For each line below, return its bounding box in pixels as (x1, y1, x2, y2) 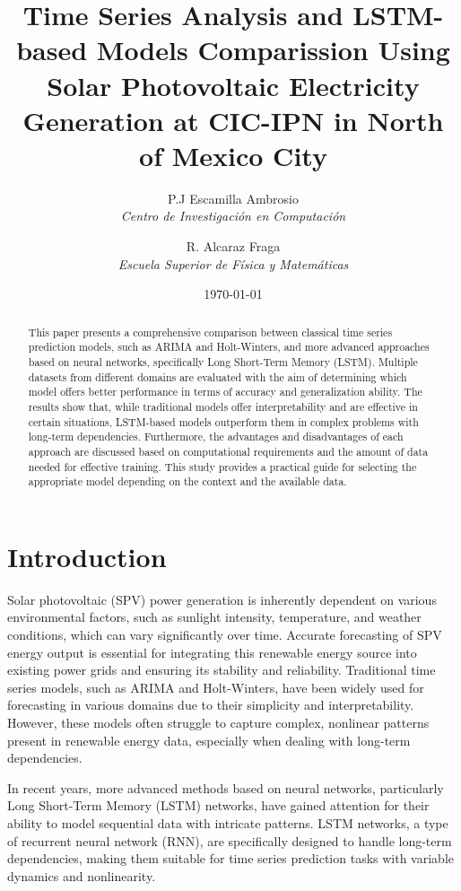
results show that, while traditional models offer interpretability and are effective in (28, 398, 418, 414)
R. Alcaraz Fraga (186, 237, 281, 256)
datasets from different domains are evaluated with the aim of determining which (28, 369, 407, 384)
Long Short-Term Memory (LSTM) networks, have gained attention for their (7, 796, 430, 815)
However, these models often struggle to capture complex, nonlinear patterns (7, 712, 430, 731)
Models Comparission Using (96, 31, 450, 68)
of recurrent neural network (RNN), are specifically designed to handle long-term (7, 831, 452, 850)
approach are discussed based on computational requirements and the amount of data (28, 443, 429, 459)
